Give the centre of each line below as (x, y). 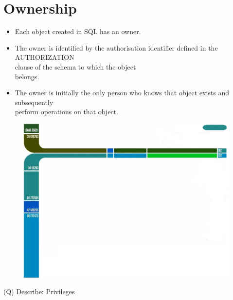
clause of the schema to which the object (75, 66)
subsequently (34, 102)
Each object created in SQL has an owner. (78, 31)
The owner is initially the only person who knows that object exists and (122, 93)
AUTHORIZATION (45, 57)
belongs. (27, 76)
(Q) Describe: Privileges (39, 291)
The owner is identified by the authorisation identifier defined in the (116, 47)
